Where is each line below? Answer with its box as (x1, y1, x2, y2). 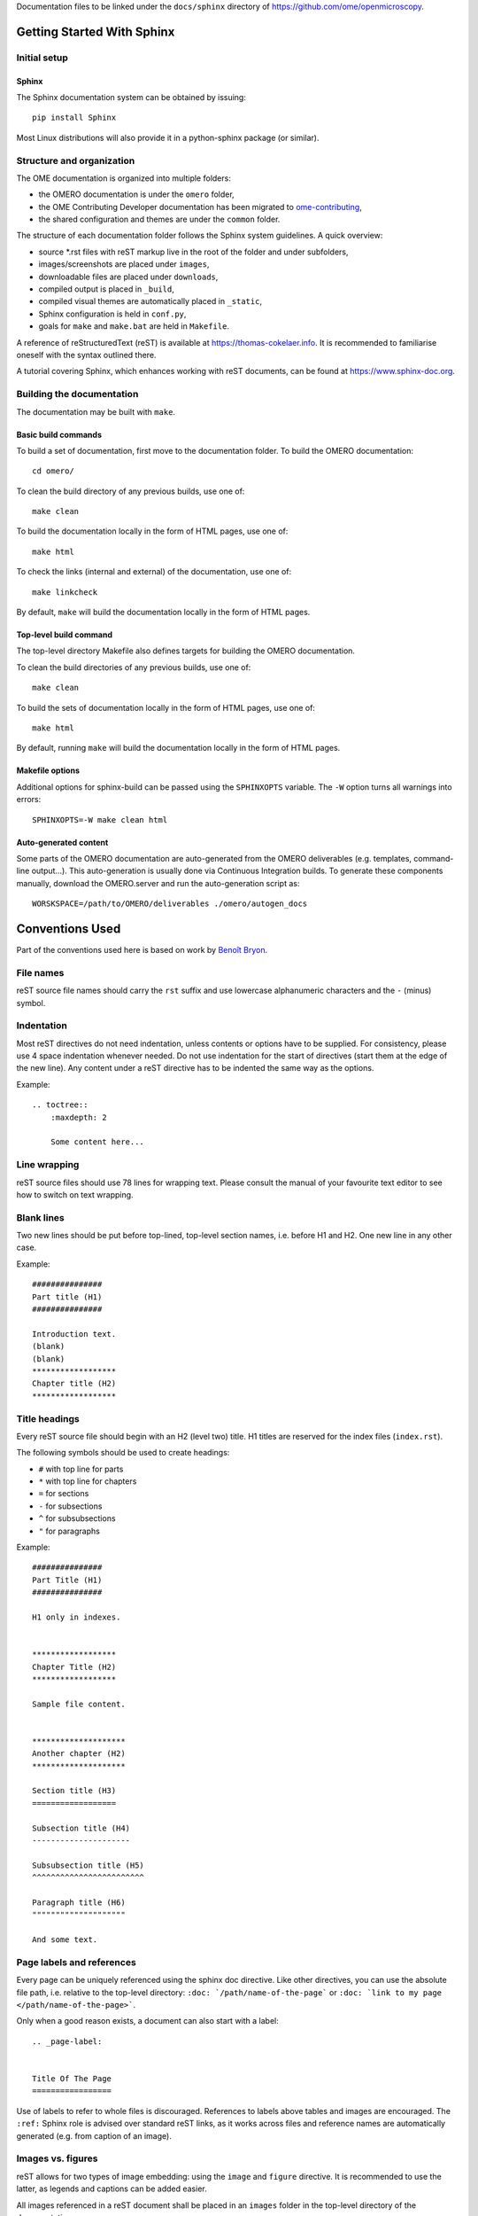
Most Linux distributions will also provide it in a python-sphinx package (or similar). (16, 132, 320, 143)
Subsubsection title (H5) (32, 1860, 145, 1870)
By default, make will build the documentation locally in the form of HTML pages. (16, 607, 311, 618)
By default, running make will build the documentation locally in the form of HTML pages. (16, 743, 341, 753)
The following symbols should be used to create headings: (16, 1447, 230, 1458)
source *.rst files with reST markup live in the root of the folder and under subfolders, (38, 246, 349, 257)
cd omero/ (32, 466, 74, 476)
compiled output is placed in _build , (38, 284, 174, 294)
